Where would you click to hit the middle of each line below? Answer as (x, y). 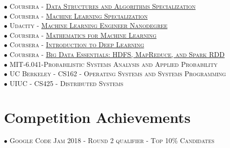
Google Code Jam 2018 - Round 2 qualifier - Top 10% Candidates (112, 140)
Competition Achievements (97, 117)
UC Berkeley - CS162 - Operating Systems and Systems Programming (118, 74)
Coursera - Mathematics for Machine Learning (83, 35)
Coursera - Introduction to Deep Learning (77, 44)
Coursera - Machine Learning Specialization (79, 15)
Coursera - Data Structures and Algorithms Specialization (102, 6)
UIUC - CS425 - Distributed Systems (66, 83)
